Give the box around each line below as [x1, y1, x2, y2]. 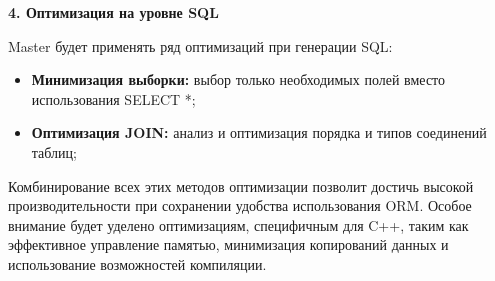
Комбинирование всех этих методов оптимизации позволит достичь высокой [8, 175, 474, 196]
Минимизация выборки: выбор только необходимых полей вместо [31, 69, 446, 90]
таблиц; [31, 141, 77, 162]
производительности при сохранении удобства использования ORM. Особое [8, 195, 472, 216]
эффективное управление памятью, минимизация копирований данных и [8, 234, 449, 255]
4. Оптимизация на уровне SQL [8, 2, 219, 22]
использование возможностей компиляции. [8, 253, 267, 274]
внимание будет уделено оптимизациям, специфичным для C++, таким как [8, 214, 469, 235]
